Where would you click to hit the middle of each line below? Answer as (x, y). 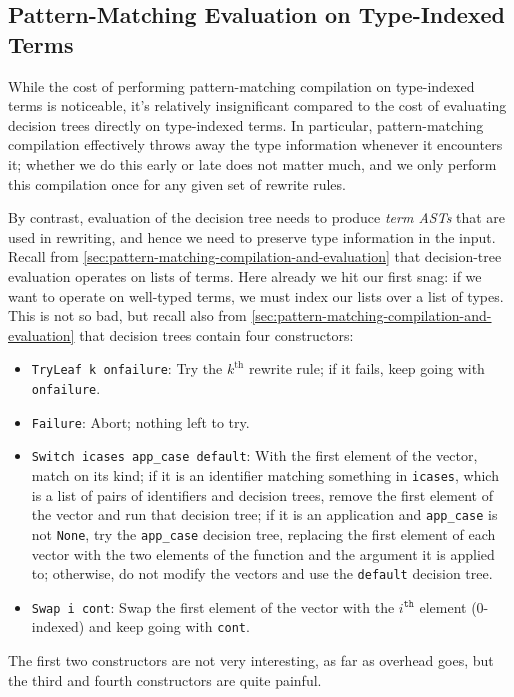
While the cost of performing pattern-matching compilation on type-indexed (241, 85)
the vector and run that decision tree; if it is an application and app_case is (264, 514)
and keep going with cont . (169, 626)
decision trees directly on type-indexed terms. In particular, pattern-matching (246, 124)
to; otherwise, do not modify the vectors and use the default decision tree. (262, 573)
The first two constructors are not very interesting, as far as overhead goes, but (251, 660)
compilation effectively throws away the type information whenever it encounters (255, 144)
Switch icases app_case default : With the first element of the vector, (254, 455)
